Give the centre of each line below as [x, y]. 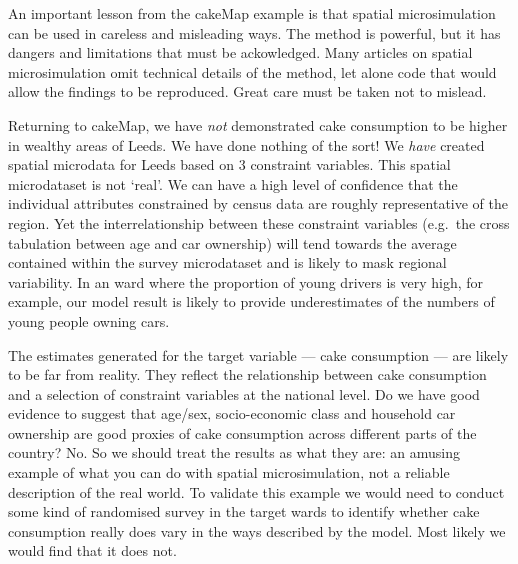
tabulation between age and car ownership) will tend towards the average [232, 242]
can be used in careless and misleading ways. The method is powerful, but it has [254, 32]
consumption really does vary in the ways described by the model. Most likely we [257, 530]
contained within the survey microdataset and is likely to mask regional [227, 262]
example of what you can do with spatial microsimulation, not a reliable [229, 472]
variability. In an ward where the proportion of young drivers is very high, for [246, 281]
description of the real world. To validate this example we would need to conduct [256, 491]
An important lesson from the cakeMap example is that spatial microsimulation [252, 13]
